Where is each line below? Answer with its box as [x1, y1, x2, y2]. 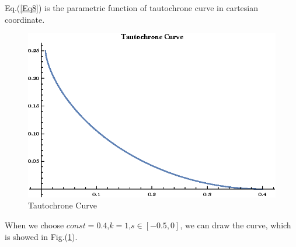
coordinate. [5, 13, 45, 25]
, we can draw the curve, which [180, 219, 291, 231]
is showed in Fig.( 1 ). [5, 230, 78, 242]
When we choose [5, 219, 64, 231]
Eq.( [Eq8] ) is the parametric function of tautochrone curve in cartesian [5, 2, 259, 13]
